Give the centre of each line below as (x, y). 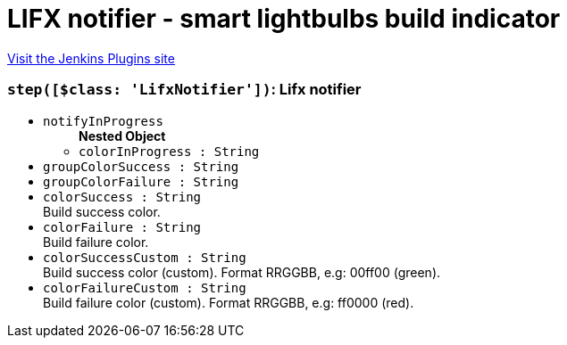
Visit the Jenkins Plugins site (91, 58)
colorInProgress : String (169, 151)
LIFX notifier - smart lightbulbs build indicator (284, 19)
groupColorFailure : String (141, 181)
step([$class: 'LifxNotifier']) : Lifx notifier (184, 90)
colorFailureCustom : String (145, 287)
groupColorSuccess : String (141, 166)
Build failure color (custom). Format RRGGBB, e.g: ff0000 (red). (229, 302)
